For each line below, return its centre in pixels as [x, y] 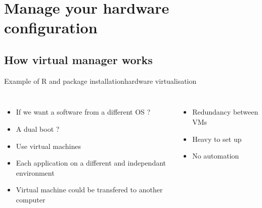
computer [31, 199]
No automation [216, 156]
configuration [51, 28]
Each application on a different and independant [91, 163]
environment [35, 172]
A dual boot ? [38, 128]
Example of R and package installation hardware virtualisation [100, 81]
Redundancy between [225, 112]
